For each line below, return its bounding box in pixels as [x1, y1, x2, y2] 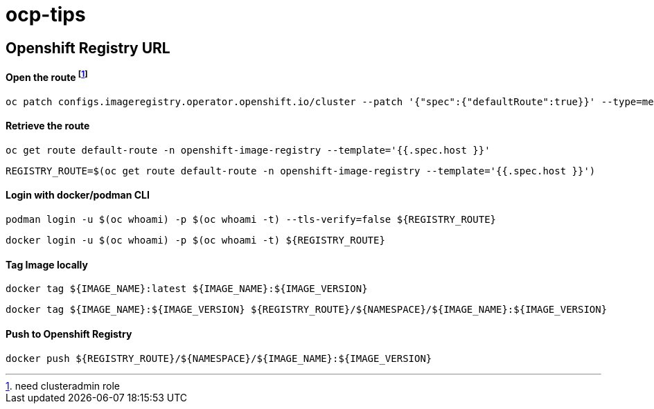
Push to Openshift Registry [6, 327, 132, 340]
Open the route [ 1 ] [6, 69, 88, 84]
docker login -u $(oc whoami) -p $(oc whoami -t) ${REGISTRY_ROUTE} [6, 235, 385, 246]
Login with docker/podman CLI [6, 189, 150, 201]
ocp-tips [6, 3, 86, 26]
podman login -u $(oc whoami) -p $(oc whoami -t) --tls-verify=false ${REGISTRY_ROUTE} [6, 214, 497, 226]
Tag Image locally [6, 258, 88, 271]
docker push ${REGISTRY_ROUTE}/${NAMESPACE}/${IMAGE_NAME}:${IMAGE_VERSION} [6, 352, 432, 364]
